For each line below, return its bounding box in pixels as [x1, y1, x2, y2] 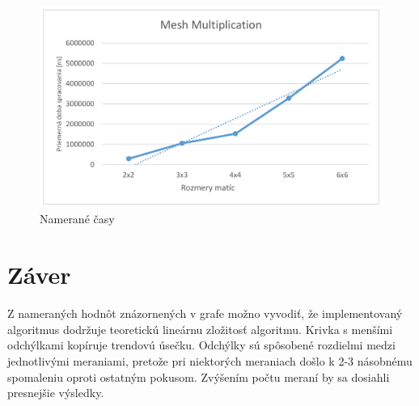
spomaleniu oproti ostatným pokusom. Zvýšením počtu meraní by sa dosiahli [7, 368, 390, 385]
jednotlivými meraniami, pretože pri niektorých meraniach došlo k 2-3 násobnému [7, 352, 413, 369]
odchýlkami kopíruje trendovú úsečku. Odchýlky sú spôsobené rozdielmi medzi [7, 336, 396, 353]
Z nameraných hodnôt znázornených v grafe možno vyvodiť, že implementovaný [7, 305, 403, 322]
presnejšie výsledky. [7, 384, 104, 401]
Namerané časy [40, 210, 115, 227]
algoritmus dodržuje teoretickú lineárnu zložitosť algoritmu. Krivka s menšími [7, 320, 393, 337]
